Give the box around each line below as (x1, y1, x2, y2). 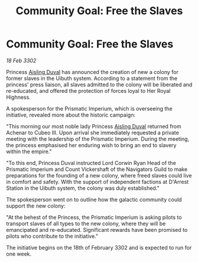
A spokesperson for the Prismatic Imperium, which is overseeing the (6, 105, 173, 112)
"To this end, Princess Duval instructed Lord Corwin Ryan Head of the (6, 159, 176, 166)
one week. (6, 250, 32, 257)
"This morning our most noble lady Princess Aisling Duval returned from (6, 122, 181, 130)
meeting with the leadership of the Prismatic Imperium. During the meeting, (6, 135, 190, 143)
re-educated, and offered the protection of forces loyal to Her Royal (6, 87, 171, 94)
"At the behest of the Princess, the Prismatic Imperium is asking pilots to (6, 214, 182, 221)
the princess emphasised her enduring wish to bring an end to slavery (6, 141, 177, 148)
